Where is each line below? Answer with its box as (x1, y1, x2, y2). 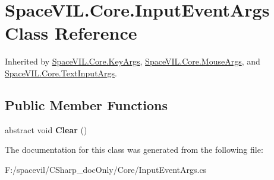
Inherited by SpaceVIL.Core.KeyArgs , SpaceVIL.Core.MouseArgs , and (5, 55, 260, 67)
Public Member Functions (5, 95, 168, 114)
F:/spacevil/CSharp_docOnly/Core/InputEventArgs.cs (5, 163, 207, 175)
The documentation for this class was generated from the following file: (5, 143, 263, 156)
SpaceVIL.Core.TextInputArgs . (5, 66, 117, 79)
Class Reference (5, 21, 137, 45)
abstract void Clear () (5, 123, 87, 136)
